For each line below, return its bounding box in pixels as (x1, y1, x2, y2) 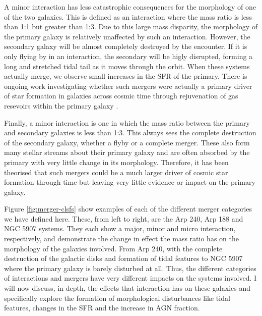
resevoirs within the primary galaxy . (4, 100, 118, 111)
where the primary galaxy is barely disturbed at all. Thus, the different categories (4, 262, 256, 273)
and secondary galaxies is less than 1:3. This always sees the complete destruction (4, 127, 256, 138)
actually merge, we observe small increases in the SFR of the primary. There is (4, 71, 247, 81)
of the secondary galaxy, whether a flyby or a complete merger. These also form (4, 137, 250, 147)
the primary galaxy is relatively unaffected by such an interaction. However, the (4, 31, 250, 41)
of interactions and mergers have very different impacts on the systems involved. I (4, 273, 257, 283)
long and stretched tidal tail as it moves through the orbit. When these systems (4, 61, 250, 71)
